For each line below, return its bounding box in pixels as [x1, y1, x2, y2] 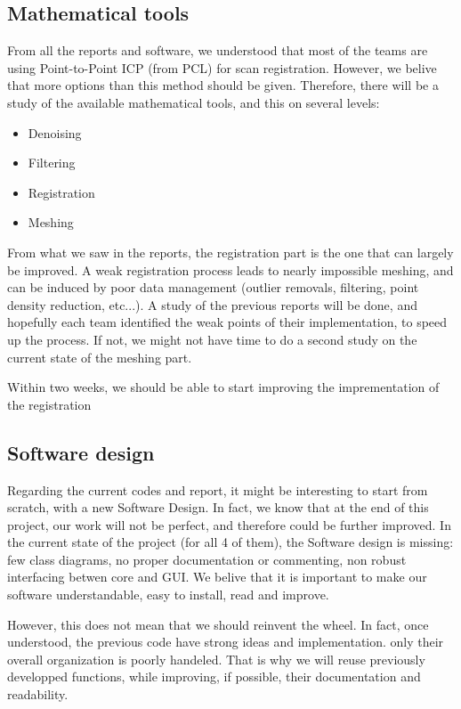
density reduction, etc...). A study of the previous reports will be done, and [7, 295, 417, 314]
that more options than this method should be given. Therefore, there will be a [7, 76, 439, 94]
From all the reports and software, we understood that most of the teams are [7, 41, 428, 60]
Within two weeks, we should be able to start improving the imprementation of [7, 378, 440, 396]
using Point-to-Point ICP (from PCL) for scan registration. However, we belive [7, 58, 437, 77]
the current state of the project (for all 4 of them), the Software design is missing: [7, 533, 454, 551]
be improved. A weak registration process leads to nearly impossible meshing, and [7, 260, 454, 279]
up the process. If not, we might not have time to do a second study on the [7, 330, 417, 348]
